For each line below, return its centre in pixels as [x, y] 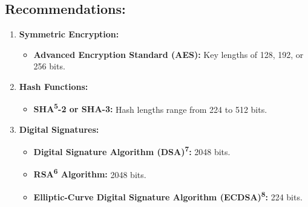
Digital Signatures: [59, 129]
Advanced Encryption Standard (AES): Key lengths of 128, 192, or [169, 54]
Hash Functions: [54, 86]
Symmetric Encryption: [69, 34]
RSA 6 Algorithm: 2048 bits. [90, 173]
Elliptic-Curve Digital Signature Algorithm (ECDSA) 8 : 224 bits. [168, 196]
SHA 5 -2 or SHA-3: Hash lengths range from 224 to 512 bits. [150, 108]
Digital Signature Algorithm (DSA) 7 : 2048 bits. [132, 151]
